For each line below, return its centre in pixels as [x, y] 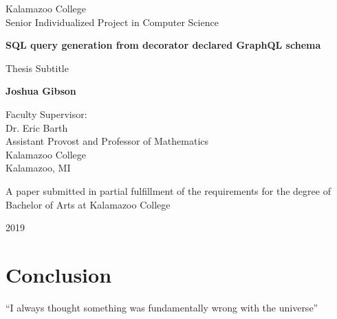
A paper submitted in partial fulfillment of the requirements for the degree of [168, 190]
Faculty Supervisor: [46, 114]
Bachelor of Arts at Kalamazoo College [88, 204]
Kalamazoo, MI [38, 168]
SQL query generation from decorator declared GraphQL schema [163, 45]
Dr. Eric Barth [37, 127]
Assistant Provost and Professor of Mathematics [107, 141]
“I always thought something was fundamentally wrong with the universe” [162, 307]
